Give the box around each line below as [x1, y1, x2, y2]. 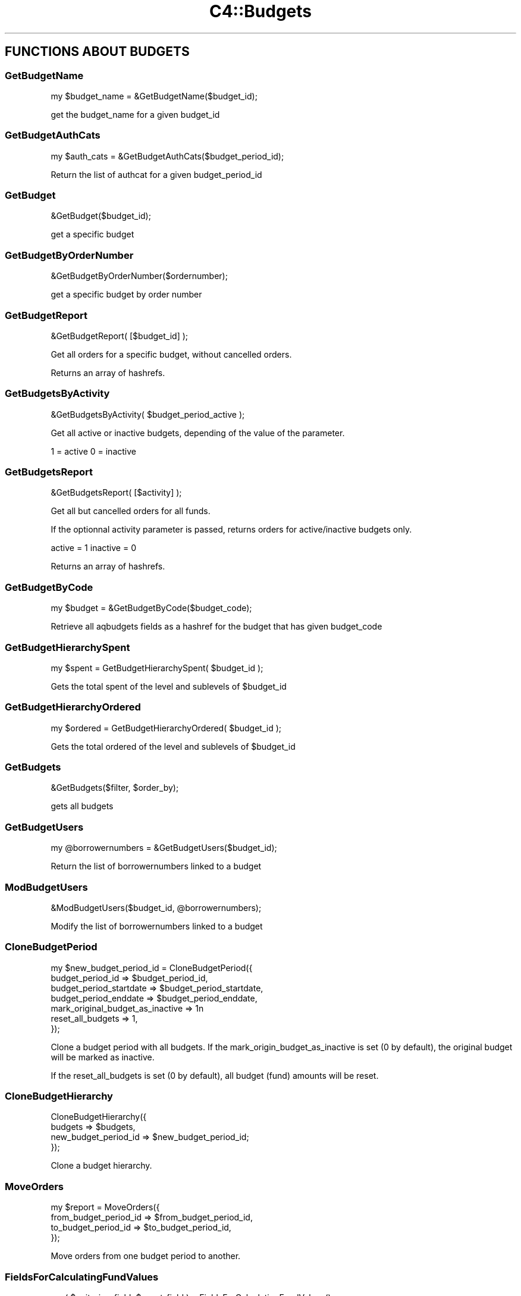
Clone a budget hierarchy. [51, 1160, 152, 1171]
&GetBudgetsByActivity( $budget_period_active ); [51, 409, 245, 420]
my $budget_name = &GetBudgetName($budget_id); [51, 90, 258, 101]
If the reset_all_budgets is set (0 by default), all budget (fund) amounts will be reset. [51, 1070, 379, 1081]
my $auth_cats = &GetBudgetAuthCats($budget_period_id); [51, 151, 284, 161]
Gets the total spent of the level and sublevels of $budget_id [51, 681, 287, 691]
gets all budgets [51, 801, 114, 812]
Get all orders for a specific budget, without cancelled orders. [51, 349, 292, 359]
